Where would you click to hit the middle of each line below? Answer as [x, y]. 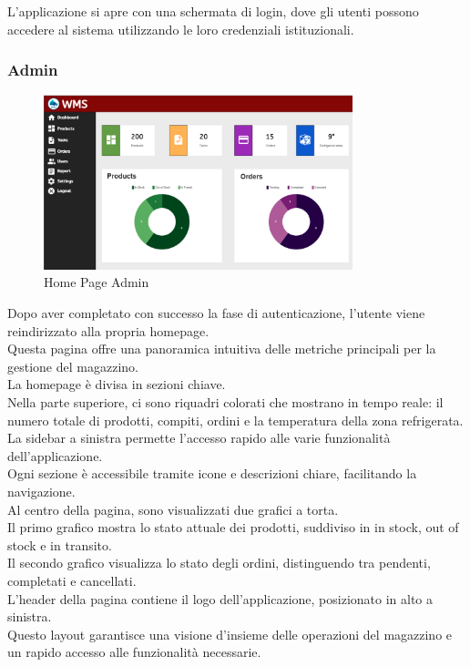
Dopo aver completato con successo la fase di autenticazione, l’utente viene [216, 313]
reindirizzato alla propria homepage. [108, 330]
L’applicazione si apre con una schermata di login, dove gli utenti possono [213, 11]
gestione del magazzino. [73, 366]
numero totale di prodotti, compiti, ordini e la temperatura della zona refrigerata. [235, 420]
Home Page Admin [97, 282]
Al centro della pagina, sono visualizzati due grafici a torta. [173, 509]
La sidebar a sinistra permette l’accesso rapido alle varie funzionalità [199, 438]
